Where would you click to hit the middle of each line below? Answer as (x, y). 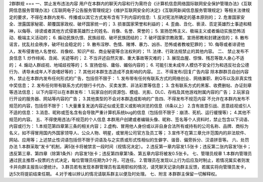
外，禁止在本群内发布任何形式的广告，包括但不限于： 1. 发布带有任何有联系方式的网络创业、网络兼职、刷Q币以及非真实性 (131, 78)
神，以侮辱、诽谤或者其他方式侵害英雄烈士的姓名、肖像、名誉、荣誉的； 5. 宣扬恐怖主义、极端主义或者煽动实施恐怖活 (127, 31)
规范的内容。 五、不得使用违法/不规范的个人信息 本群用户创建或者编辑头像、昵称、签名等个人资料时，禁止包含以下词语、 (130, 119)
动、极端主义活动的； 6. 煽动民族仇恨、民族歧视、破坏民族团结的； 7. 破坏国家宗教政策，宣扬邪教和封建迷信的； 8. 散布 (129, 37)
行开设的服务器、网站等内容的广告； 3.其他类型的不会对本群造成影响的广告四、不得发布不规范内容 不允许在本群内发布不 (130, 99)
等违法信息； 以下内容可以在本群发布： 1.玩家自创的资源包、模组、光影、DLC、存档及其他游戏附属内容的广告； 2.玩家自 (129, 92)
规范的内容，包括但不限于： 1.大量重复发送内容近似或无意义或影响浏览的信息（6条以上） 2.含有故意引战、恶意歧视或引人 (130, 106)
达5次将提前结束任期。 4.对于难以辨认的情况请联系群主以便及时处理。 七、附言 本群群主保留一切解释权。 (114, 174)
